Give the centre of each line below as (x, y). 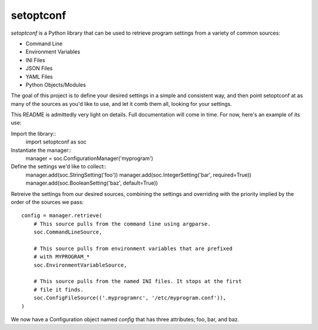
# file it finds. (58, 289)
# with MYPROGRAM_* (62, 257)
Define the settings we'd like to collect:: (59, 166)
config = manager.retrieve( (62, 216)
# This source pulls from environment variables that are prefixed (133, 248)
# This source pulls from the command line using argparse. (122, 224)
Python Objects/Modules (56, 85)
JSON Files (39, 68)
